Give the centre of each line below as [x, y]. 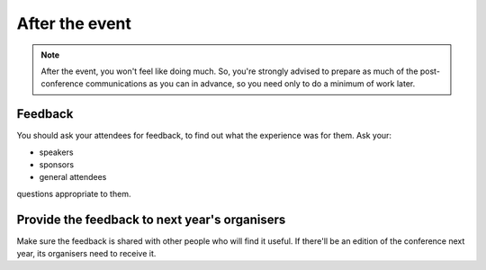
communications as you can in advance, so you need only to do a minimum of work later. [251, 84]
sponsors [57, 165]
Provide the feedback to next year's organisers [151, 219]
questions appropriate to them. [74, 193]
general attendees [73, 177]
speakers [56, 152]
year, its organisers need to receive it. [86, 254]
